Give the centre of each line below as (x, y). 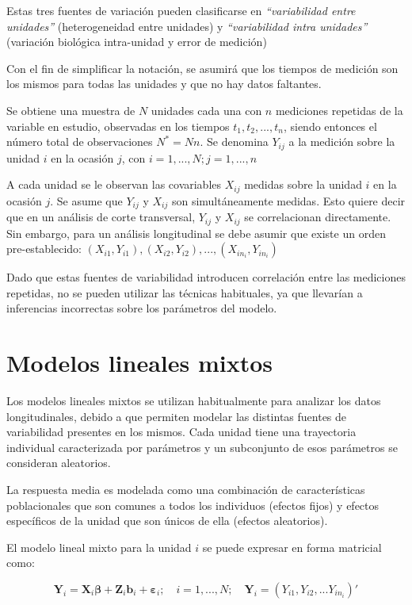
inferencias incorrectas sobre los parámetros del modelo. (142, 308)
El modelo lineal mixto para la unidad (99, 547)
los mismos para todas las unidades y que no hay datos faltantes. (164, 84)
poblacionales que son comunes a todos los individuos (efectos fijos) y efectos (193, 505)
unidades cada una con (206, 110)
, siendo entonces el (330, 126)
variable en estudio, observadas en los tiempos (118, 126)
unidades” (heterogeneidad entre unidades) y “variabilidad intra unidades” (187, 26)
